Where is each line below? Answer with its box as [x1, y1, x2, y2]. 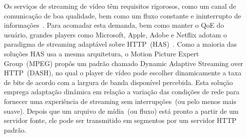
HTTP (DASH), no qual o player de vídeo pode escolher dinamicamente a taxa [4, 68, 242, 78]
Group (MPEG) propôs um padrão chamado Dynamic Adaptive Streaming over [4, 58, 244, 68]
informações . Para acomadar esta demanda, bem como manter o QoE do [4, 20, 224, 30]
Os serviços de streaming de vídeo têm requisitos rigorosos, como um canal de [4, 1, 236, 11]
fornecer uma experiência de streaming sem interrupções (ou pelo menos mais [4, 96, 236, 106]
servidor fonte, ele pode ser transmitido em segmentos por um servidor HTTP [4, 115, 237, 125]
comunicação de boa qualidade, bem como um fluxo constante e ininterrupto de [4, 10, 241, 20]
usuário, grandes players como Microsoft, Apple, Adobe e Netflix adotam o [4, 29, 227, 39]
